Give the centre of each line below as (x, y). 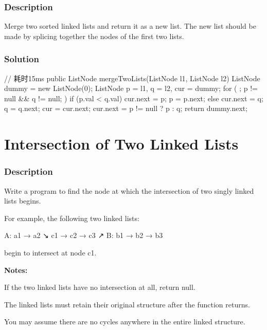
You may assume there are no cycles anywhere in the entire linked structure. (125, 322)
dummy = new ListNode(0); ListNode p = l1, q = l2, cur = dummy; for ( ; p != (131, 88)
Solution (22, 59)
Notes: (16, 270)
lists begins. (23, 201)
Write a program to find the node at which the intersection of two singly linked (129, 190)
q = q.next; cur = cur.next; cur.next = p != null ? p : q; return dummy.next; (126, 108)
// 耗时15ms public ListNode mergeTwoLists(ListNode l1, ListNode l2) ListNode (132, 78)
